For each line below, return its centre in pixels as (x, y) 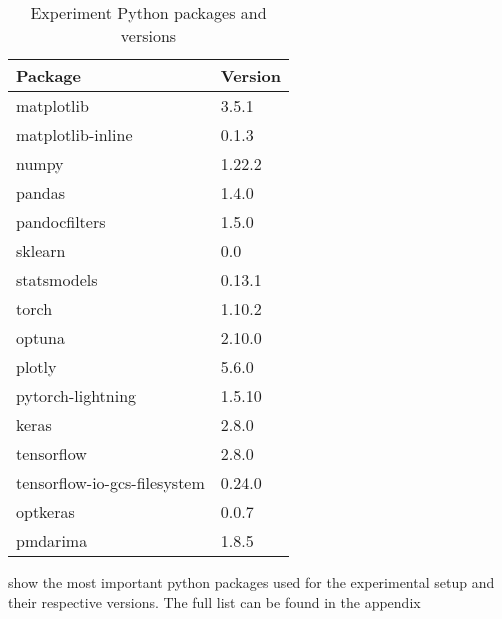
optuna (40, 337)
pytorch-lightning (76, 395)
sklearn (41, 250)
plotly (36, 366)
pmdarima (52, 540)
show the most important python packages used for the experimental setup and (251, 582)
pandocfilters (61, 221)
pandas (40, 192)
